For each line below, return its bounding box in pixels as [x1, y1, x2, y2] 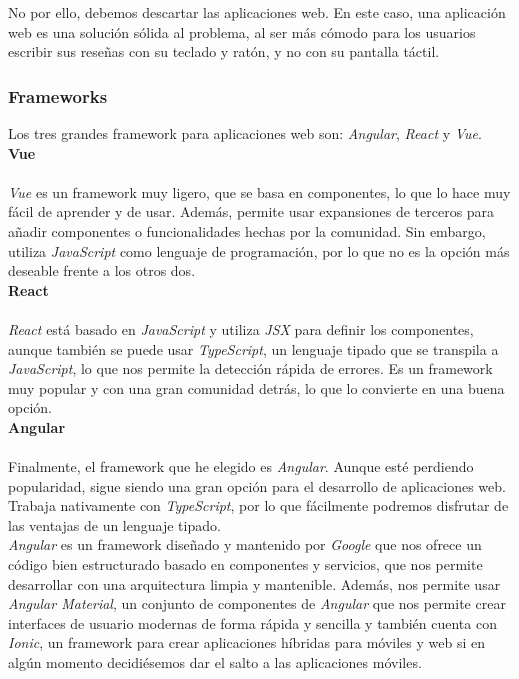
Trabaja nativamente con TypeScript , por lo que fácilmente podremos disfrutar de [8, 495, 509, 516]
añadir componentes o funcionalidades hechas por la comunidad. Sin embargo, [8, 220, 486, 241]
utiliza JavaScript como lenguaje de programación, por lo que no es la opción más [8, 240, 510, 261]
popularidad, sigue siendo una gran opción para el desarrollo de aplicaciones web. [8, 475, 506, 496]
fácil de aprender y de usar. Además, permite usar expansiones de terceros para [8, 201, 495, 222]
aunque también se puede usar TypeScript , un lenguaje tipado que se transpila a [8, 338, 499, 359]
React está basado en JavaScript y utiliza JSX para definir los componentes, [8, 318, 474, 339]
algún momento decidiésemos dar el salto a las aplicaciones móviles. [8, 652, 422, 673]
